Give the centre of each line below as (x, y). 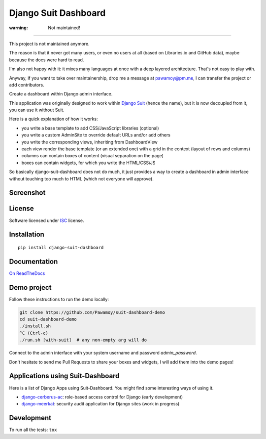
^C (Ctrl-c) (34, 333)
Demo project (30, 287)
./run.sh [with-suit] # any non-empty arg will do (83, 340)
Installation (27, 235)
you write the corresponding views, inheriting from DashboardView (89, 142)
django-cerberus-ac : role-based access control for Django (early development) (102, 397)
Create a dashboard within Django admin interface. (61, 94)
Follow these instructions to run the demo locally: (59, 299)
